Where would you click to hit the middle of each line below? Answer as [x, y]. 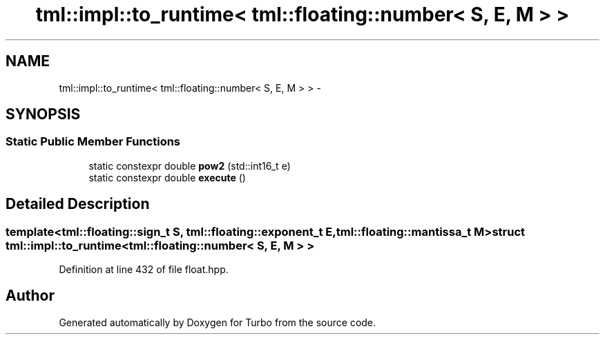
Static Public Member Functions [93, 142]
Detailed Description [78, 204]
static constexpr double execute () [167, 177]
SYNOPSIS [43, 114]
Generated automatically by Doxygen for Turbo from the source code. [218, 322]
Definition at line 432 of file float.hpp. [144, 270]
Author [30, 296]
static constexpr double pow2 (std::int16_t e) [190, 166]
